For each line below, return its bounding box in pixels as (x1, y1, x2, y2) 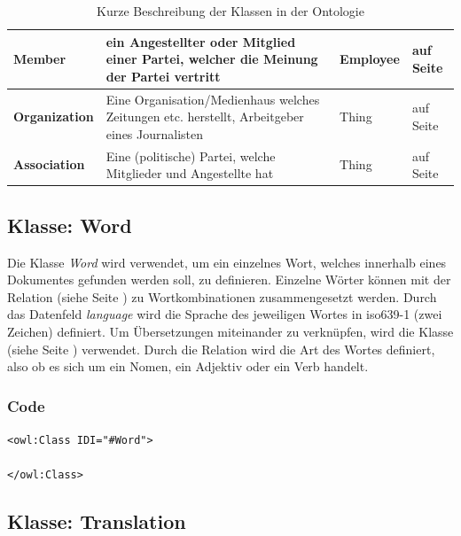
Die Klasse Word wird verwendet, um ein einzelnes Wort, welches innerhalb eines (7, 252, 447, 271)
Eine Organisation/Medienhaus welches (105, 89, 320, 108)
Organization (13, 107, 94, 126)
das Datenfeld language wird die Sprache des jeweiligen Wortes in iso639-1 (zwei (7, 305, 442, 323)
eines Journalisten (105, 124, 204, 143)
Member (13, 50, 66, 68)
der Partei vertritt (105, 66, 221, 85)
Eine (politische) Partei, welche (105, 146, 276, 165)
